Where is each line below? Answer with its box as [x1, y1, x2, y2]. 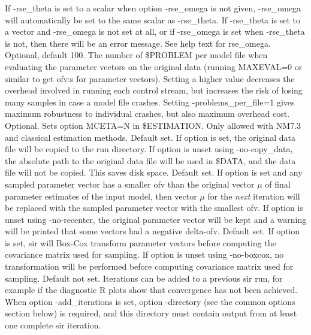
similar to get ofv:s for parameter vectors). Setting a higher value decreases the [5, 72, 295, 84]
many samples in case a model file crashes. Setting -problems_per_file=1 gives [5, 95, 295, 108]
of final [265, 177, 291, 190]
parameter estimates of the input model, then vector [5, 189, 197, 202]
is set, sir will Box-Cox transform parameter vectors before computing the [5, 236, 276, 249]
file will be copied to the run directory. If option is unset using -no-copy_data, [5, 143, 293, 155]
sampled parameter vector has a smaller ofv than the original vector [5, 177, 255, 190]
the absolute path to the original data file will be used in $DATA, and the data [5, 154, 296, 167]
